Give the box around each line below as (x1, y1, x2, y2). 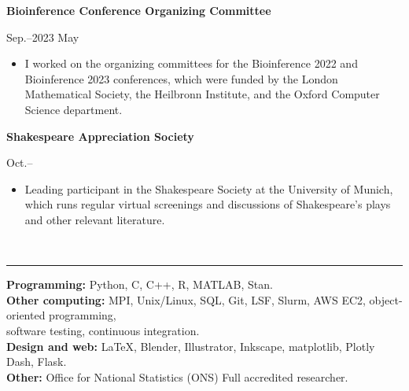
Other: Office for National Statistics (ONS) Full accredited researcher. (6, 368, 348, 385)
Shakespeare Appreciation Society (6, 127, 194, 144)
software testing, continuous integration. (6, 322, 200, 338)
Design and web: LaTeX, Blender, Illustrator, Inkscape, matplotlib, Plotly (6, 338, 375, 354)
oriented (6, 307, 46, 323)
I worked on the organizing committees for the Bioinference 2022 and (24, 55, 358, 72)
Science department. (24, 101, 123, 117)
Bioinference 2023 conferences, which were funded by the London (24, 70, 338, 87)
